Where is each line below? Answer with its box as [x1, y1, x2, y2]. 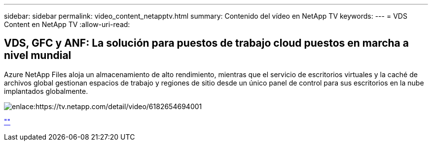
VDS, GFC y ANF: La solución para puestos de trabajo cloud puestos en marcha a [4, 37, 409, 50]
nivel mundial [4, 49, 72, 62]
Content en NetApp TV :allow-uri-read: [4, 20, 130, 29]
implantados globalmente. [4, 87, 88, 95]
